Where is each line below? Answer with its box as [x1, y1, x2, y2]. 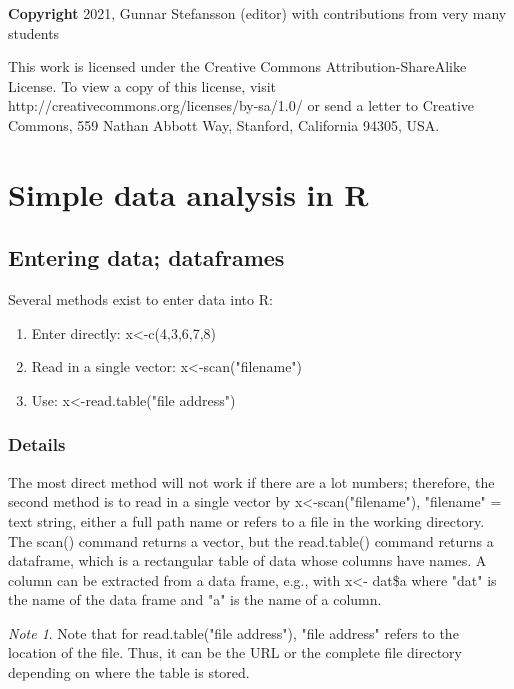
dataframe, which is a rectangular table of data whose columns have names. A [8, 550, 487, 571]
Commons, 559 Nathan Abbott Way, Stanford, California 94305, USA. [8, 114, 440, 135]
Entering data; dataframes [8, 242, 285, 273]
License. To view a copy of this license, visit [8, 75, 277, 96]
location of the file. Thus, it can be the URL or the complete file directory [8, 642, 463, 663]
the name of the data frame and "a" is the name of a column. [8, 589, 382, 610]
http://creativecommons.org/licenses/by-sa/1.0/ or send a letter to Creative [8, 95, 475, 116]
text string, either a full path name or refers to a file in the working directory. [8, 510, 485, 531]
